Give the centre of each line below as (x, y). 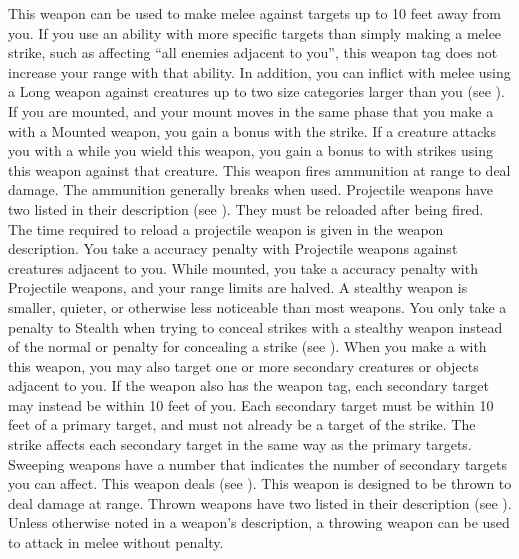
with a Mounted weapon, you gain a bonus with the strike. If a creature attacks (252, 130)
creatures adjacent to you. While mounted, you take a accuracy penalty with (243, 267)
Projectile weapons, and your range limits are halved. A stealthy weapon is (238, 287)
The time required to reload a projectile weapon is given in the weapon (226, 228)
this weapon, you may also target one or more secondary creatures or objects (243, 365)
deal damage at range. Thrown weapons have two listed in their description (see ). (260, 502)
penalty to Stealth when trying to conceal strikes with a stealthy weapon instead (255, 326)
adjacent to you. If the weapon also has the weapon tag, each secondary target (248, 385)
